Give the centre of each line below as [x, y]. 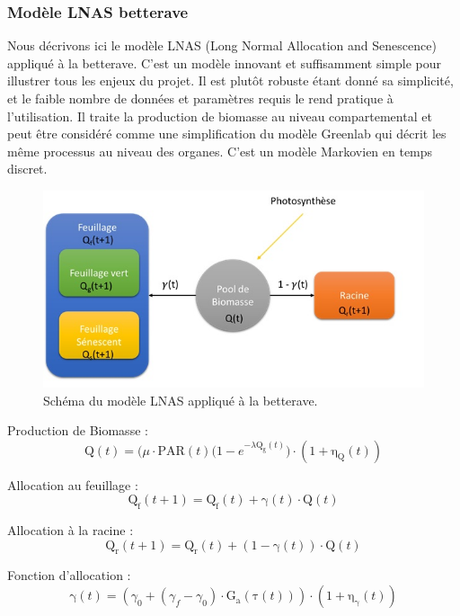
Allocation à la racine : [71, 530]
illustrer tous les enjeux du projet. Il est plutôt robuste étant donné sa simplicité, [230, 80]
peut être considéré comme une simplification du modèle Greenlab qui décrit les [227, 134]
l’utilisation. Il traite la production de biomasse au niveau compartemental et [220, 116]
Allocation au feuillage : [73, 484]
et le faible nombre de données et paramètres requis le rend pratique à [200, 98]
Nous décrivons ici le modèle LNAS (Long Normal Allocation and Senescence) [222, 45]
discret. [27, 169]
